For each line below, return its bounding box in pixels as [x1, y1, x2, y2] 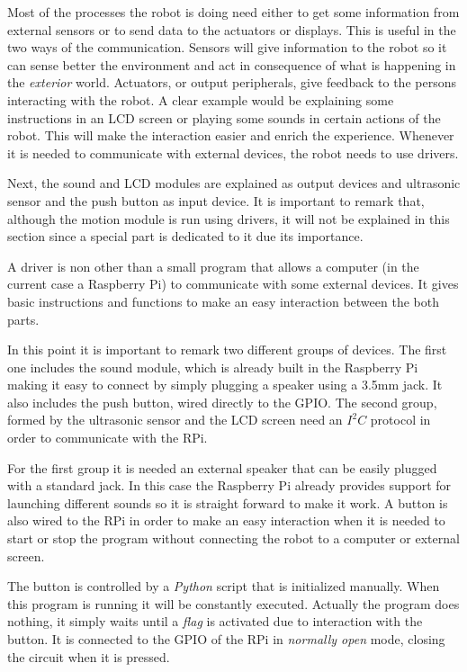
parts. [7, 309, 40, 328]
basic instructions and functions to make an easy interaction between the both [7, 291, 439, 310]
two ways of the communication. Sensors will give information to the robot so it [7, 38, 447, 57]
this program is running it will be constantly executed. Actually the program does [7, 594, 460, 613]
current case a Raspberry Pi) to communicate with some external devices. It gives [7, 274, 459, 293]
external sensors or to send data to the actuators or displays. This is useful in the [7, 20, 456, 39]
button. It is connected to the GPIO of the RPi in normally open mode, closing [7, 630, 445, 648]
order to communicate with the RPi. [7, 428, 208, 447]
